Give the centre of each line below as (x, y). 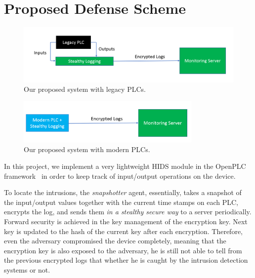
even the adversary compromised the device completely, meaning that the (115, 241)
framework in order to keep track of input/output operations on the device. (120, 176)
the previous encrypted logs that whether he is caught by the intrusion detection (126, 260)
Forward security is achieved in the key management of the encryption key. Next (126, 221)
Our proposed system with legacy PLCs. (85, 89)
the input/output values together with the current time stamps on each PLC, (121, 202)
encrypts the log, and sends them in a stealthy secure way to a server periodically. (128, 212)
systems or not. (27, 270)
